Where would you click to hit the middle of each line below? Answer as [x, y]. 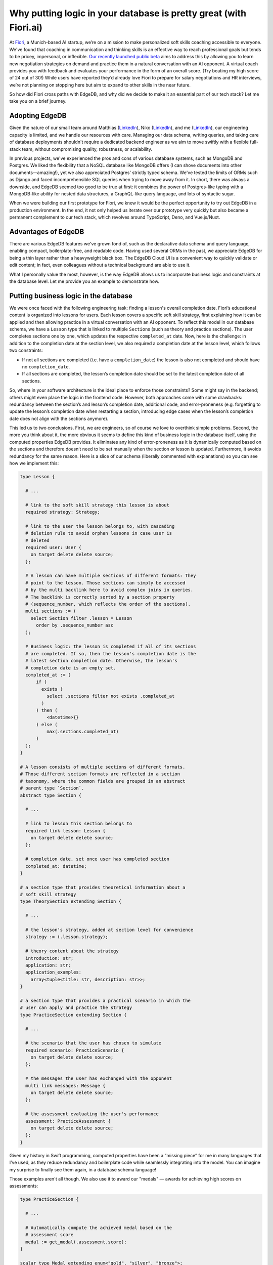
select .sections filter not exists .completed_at [110, 696]
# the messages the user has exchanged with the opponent [99, 1079]
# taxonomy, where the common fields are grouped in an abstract [103, 781]
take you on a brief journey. [38, 101]
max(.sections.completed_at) [82, 732]
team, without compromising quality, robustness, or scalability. [87, 149]
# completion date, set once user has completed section [97, 859]
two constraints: [26, 350]
